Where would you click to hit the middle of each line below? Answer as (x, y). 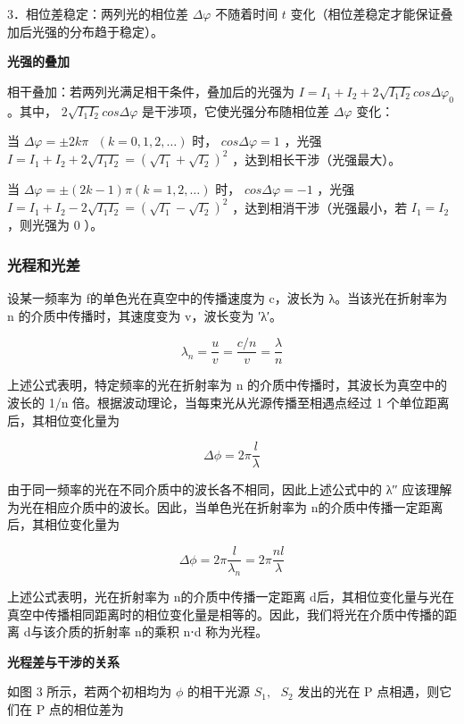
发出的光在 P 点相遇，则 (369, 691)
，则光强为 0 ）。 (55, 225)
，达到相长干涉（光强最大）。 (317, 159)
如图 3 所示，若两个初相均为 (90, 691)
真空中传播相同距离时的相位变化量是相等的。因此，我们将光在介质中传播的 (226, 614)
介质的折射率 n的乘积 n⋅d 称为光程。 (162, 631)
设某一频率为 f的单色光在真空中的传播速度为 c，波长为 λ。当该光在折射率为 (228, 298)
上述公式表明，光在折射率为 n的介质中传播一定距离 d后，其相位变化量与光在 (231, 596)
